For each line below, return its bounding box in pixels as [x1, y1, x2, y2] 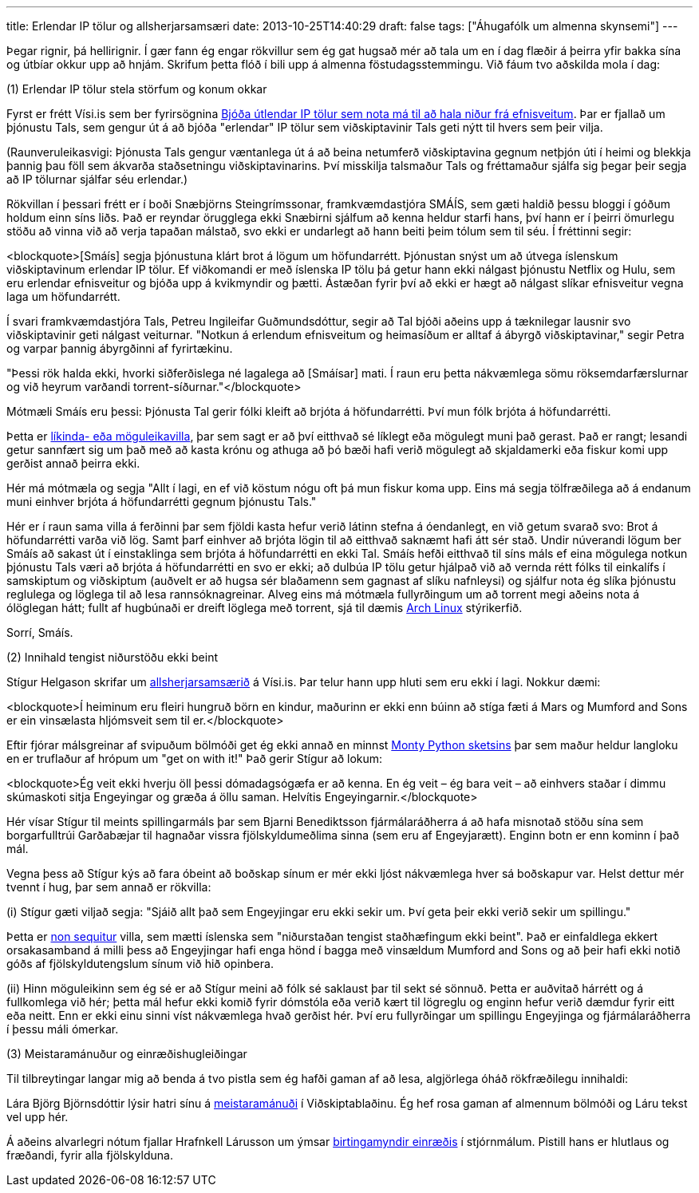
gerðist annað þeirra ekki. [6, 456, 140, 470]
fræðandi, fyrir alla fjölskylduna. [6, 1148, 173, 1162]
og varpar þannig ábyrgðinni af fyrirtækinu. [6, 342, 233, 355]
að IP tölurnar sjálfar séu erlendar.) [6, 172, 188, 186]
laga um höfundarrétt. [6, 290, 120, 303]
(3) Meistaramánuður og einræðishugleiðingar [6, 1047, 247, 1061]
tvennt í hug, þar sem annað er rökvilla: [6, 880, 211, 894]
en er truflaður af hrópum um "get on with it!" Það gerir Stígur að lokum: [6, 752, 383, 765]
